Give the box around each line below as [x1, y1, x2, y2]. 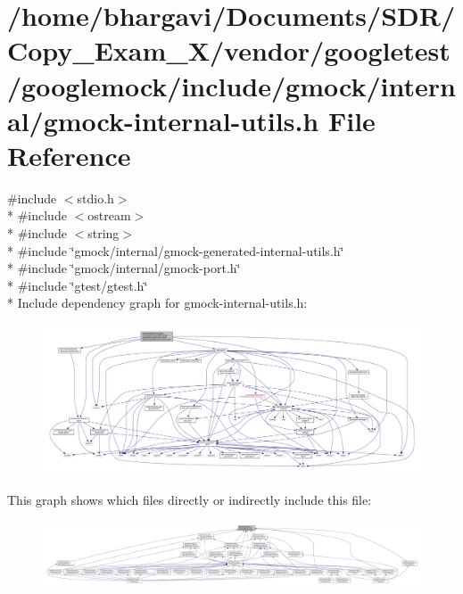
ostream [87, 206, 131, 225]
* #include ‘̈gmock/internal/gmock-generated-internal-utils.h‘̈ [7, 241, 344, 260]
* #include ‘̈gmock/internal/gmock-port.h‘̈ [7, 259, 241, 277]
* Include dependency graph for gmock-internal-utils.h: [7, 293, 308, 312]
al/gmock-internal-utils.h [7, 102, 319, 138]
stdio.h [77, 188, 114, 207]
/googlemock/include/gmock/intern [7, 67, 456, 103]
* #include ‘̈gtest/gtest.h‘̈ [7, 276, 148, 294]
